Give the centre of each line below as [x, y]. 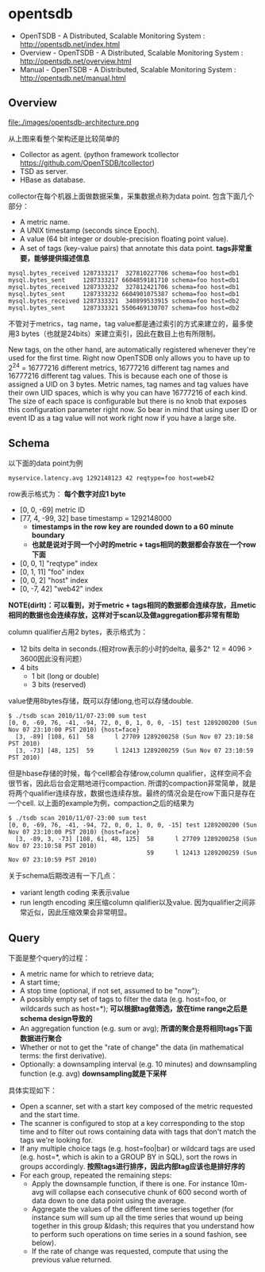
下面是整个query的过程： [49, 958]
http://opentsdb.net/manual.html [73, 78]
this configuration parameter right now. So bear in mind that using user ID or [133, 410]
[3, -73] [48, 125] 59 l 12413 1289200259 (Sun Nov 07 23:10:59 [134, 751]
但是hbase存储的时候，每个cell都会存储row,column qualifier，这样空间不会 [130, 773]
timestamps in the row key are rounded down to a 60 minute [132, 527]
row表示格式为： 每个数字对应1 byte [67, 494]
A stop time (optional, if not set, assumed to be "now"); [109, 991]
